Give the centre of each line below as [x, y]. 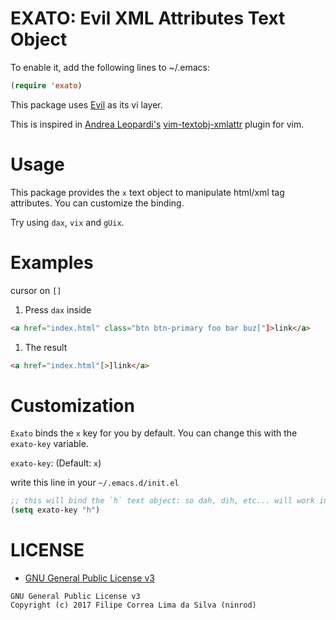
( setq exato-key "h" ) [55, 510]
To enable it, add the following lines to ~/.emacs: [110, 67]
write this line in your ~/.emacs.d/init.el [95, 483]
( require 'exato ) [46, 85]
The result [46, 347]
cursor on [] [36, 290]
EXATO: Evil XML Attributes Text [148, 18]
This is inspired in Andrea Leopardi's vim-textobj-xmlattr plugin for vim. [157, 124]
